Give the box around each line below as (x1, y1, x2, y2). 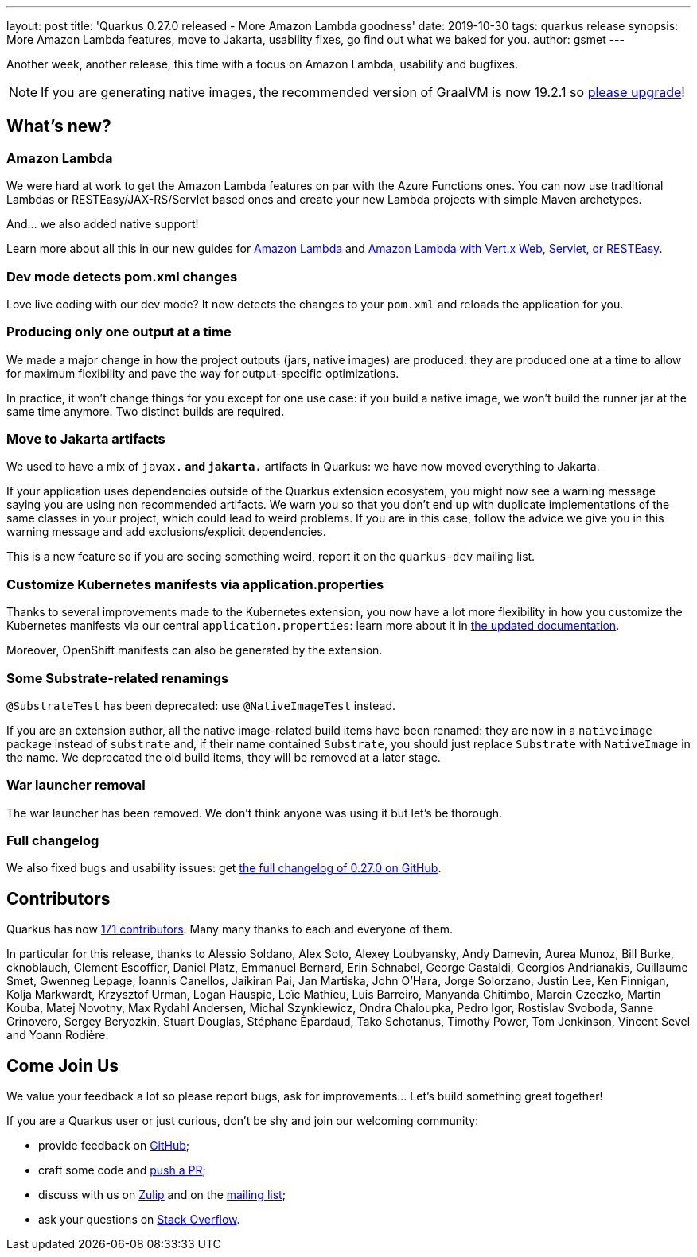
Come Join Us (6, 1055, 119, 1076)
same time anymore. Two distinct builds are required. (6, 404, 285, 418)
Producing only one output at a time (6, 324, 232, 340)
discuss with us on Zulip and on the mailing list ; (38, 1188, 286, 1202)
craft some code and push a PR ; (38, 1163, 206, 1177)
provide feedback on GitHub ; (38, 1139, 190, 1153)
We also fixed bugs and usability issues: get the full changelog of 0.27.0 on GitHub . (6, 861, 442, 875)
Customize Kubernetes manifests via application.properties (6, 576, 384, 592)
